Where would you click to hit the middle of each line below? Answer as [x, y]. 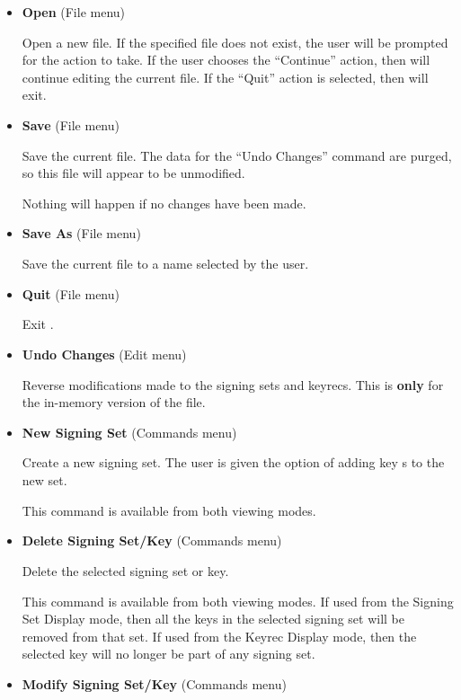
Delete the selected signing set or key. [125, 570]
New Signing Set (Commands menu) [129, 432]
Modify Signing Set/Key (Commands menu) [154, 683]
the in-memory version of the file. [114, 402]
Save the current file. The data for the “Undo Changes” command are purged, [237, 155]
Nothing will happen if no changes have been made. [164, 203]
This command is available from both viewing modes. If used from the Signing [238, 601]
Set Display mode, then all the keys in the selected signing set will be [213, 619]
